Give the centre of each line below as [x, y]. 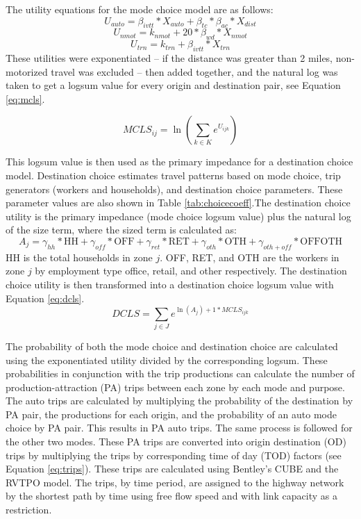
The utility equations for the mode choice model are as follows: [140, 9]
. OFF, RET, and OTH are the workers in [250, 257]
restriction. [29, 510]
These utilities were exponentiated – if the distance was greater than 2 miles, [169, 57]
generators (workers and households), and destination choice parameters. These [174, 189]
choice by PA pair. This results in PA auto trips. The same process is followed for [179, 428]
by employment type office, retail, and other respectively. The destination [191, 271]
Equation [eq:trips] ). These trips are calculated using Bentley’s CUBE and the [172, 469]
